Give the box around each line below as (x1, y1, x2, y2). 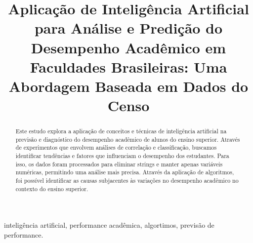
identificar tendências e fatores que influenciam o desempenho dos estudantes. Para (15, 152, 229, 160)
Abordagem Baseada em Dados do (8, 76, 249, 96)
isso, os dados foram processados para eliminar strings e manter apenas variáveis (15, 160, 223, 168)
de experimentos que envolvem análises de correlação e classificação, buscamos (15, 143, 217, 152)
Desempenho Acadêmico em (31, 37, 226, 57)
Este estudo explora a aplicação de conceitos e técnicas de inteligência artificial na (15, 127, 227, 135)
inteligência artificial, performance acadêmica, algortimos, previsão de (4, 220, 214, 230)
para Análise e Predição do (34, 18, 223, 38)
